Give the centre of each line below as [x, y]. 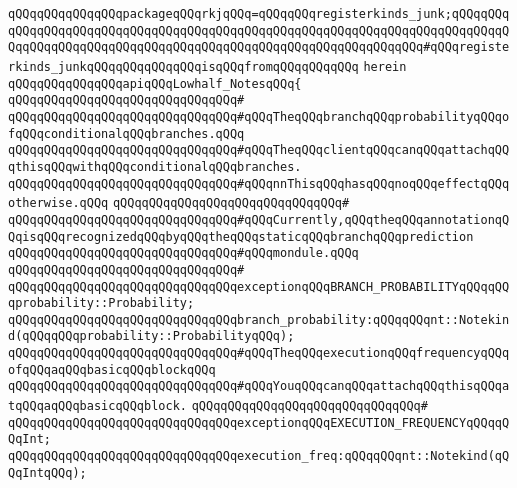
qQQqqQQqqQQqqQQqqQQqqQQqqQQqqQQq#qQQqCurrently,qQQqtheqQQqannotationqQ [259, 219]
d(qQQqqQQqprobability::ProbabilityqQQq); [151, 336]
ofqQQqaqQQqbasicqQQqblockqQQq [112, 369]
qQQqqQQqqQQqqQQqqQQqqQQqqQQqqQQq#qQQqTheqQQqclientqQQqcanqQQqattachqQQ [259, 150]
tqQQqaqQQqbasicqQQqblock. [97, 406]
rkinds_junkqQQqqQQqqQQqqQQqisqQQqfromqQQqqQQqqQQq [183, 66]
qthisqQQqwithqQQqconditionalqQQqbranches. [155, 166]
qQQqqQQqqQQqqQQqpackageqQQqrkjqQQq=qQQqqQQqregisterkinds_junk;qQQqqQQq [259, 14]
